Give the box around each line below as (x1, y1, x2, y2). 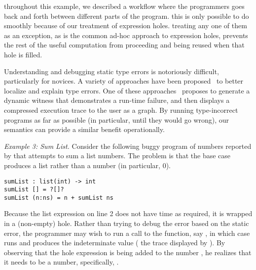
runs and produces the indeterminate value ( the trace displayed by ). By (4, 237, 225, 248)
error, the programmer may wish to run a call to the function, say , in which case (4, 227, 250, 238)
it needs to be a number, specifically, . (4, 257, 119, 267)
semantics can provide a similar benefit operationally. (4, 124, 165, 135)
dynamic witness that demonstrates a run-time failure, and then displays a (4, 95, 230, 105)
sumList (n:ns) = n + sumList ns (4, 194, 113, 201)
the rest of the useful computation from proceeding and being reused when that (4, 40, 245, 50)
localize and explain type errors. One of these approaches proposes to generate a (4, 85, 250, 95)
